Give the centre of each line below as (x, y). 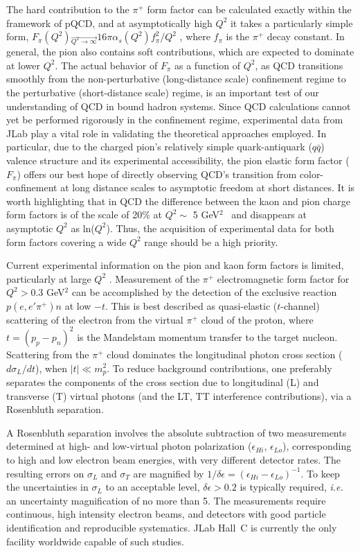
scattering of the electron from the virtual (95, 319)
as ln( (83, 228)
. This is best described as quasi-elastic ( (191, 305)
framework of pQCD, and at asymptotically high (109, 23)
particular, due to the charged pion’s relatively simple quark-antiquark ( (159, 147)
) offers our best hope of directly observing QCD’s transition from (157, 174)
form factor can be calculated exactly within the (249, 9)
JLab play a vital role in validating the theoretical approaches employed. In (166, 133)
